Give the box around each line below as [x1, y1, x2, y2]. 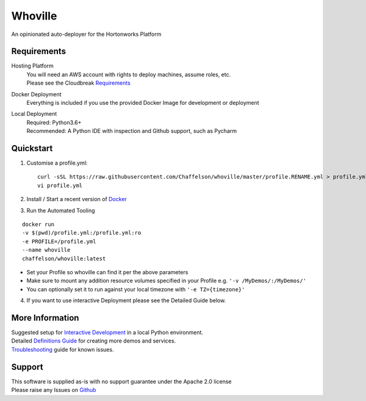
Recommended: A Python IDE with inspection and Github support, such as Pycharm [26, 127, 237, 135]
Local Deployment [11, 110, 57, 118]
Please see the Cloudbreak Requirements [26, 79, 131, 87]
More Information [11, 313, 79, 323]
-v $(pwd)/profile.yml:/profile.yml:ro [22, 229, 142, 236]
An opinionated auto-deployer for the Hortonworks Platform [11, 30, 162, 38]
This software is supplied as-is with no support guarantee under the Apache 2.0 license [11, 378, 232, 385]
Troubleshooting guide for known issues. [11, 346, 114, 353]
